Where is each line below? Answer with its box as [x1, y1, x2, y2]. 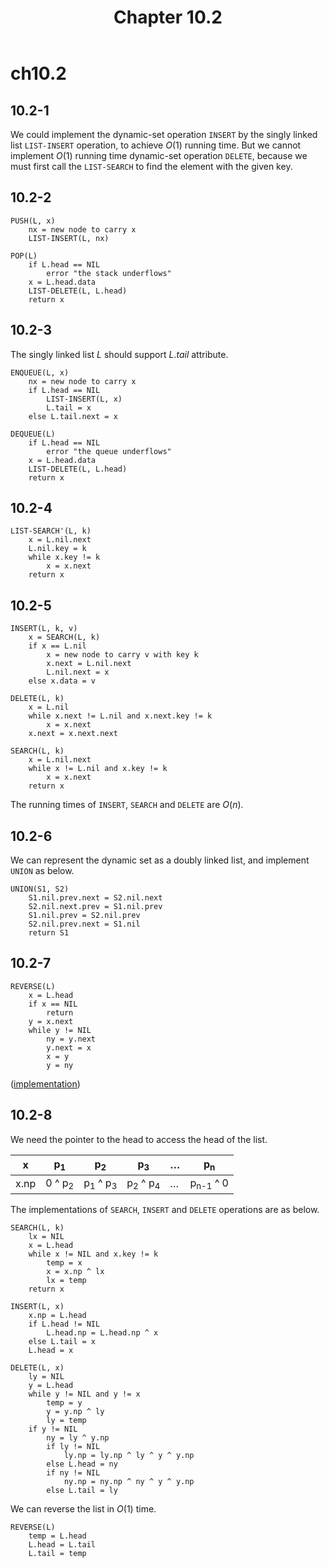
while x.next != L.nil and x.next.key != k [28, 711, 213, 721]
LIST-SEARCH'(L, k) [10, 526, 92, 536]
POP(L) [10, 251, 38, 261]
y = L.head [28, 1381, 74, 1391]
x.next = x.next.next [28, 729, 118, 739]
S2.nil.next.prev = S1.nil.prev [28, 902, 163, 912]
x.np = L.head [28, 1311, 87, 1321]
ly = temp [46, 1416, 87, 1426]
